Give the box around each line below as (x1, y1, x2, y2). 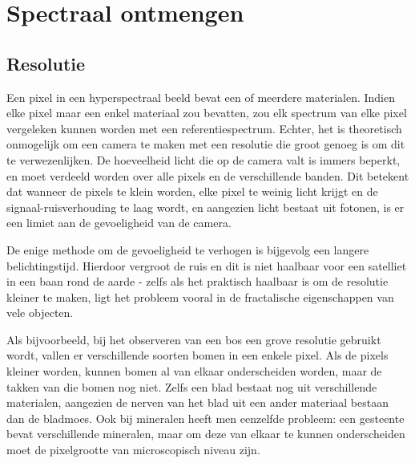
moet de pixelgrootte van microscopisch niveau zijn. (6, 441, 260, 458)
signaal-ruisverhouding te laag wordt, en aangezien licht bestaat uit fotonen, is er (6, 198, 405, 215)
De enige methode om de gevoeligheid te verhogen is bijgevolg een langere (6, 241, 369, 258)
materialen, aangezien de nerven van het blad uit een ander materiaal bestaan (6, 394, 389, 411)
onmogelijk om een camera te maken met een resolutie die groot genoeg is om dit (6, 136, 405, 152)
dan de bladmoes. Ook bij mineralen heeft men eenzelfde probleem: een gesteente (6, 409, 405, 426)
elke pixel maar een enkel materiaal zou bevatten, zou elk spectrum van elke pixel (6, 104, 407, 121)
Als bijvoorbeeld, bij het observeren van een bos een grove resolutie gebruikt (6, 331, 381, 347)
